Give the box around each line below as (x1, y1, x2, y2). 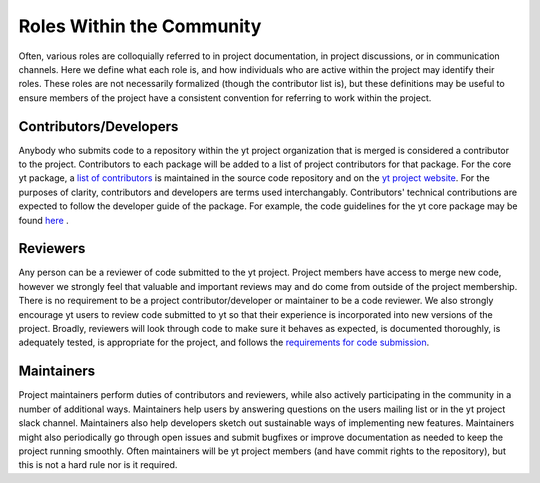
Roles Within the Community (18, 15, 262, 37)
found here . (18, 214, 69, 226)
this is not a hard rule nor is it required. (18, 459, 178, 471)
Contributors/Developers (18, 118, 179, 135)
